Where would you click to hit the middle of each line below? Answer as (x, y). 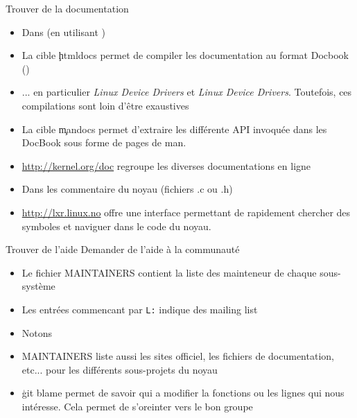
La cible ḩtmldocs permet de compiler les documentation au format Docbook (185, 55)
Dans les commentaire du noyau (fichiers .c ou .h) (127, 189)
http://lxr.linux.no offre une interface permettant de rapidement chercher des (186, 212)
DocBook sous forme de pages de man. (104, 142)
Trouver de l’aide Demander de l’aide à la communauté (123, 249)
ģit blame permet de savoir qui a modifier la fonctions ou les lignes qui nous (183, 393)
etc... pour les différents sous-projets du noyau (120, 369)
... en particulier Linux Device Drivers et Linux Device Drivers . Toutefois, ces (187, 92)
